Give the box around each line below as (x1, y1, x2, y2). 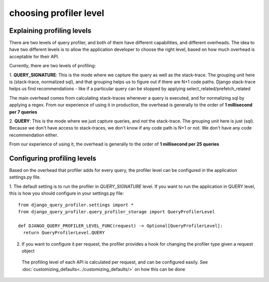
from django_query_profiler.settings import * (18, 202, 134, 208)
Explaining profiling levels (9, 26, 92, 35)
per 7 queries (9, 109, 37, 115)
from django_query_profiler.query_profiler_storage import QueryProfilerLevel (18, 209, 215, 214)
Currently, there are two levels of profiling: (9, 63, 96, 69)
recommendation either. (9, 132, 58, 138)
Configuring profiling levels (9, 154, 97, 162)
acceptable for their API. (9, 53, 59, 59)
